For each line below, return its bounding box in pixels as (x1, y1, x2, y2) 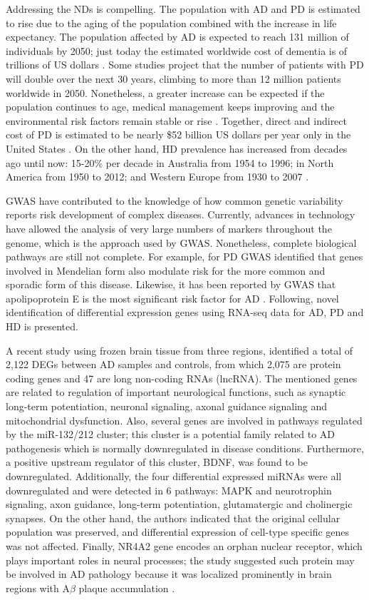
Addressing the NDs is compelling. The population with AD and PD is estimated (6, 1, 360, 16)
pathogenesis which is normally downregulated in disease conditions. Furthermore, (6, 440, 364, 455)
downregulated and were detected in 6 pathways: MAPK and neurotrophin (6, 482, 332, 497)
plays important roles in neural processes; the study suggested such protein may (6, 552, 355, 567)
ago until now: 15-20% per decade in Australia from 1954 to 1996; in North (6, 155, 334, 170)
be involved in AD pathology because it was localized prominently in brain (6, 566, 332, 581)
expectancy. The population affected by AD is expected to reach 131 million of (6, 29, 349, 44)
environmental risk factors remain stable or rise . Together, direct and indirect (6, 113, 347, 128)
